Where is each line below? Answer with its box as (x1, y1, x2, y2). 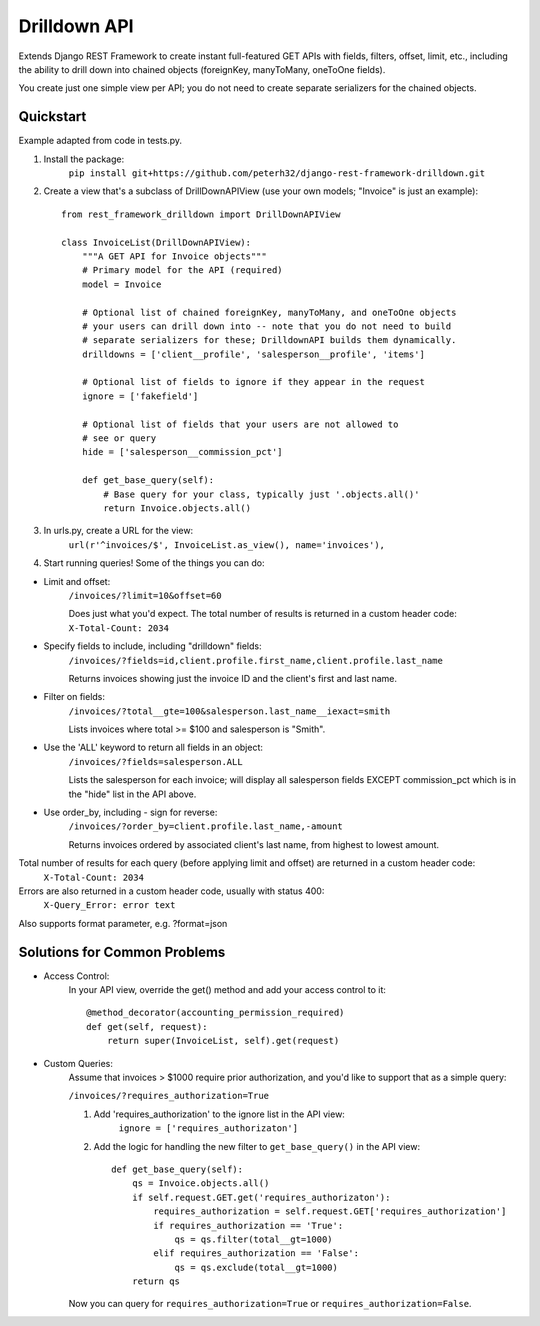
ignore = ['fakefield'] (81, 390, 199, 402)
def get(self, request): (86, 1021, 208, 1032)
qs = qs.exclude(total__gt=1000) (174, 1261, 339, 1273)
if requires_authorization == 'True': (153, 1220, 344, 1231)
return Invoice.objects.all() (103, 503, 252, 514)
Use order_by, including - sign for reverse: (43, 806, 218, 819)
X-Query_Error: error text (43, 900, 176, 911)
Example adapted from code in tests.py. (18, 135, 183, 147)
